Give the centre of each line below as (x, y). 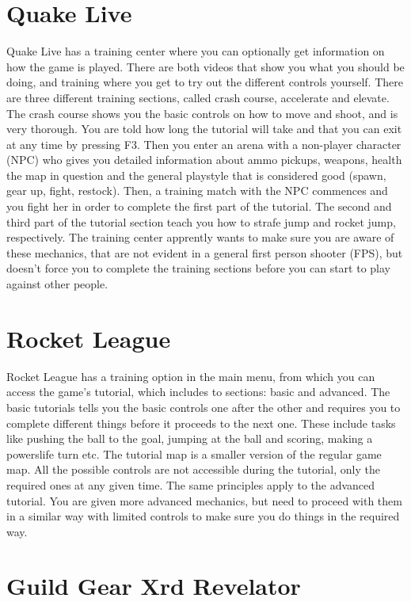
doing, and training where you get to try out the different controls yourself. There (205, 82)
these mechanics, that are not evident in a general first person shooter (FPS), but (205, 252)
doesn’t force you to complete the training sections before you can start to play (199, 268)
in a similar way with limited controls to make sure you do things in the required (203, 516)
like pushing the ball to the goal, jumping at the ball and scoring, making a (190, 438)
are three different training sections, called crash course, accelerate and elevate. (198, 97)
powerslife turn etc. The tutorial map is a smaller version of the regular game (194, 453)
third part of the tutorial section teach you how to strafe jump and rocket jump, (201, 221)
